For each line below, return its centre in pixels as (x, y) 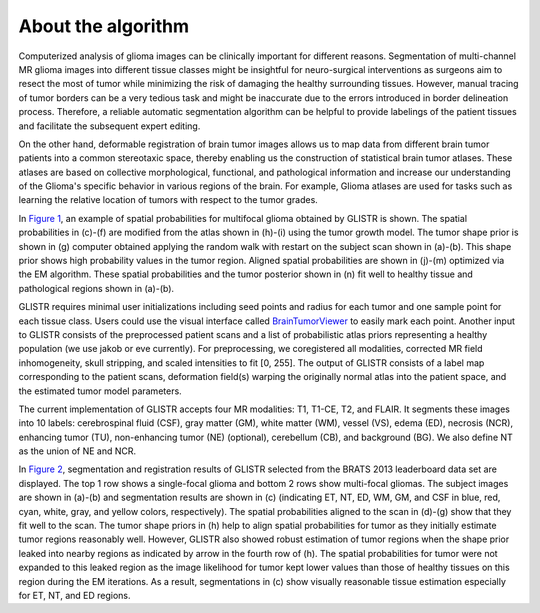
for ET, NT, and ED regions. (74, 595)
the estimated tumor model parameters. (100, 391)
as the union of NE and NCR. (77, 451)
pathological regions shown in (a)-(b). (96, 288)
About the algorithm (104, 26)
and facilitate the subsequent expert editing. (109, 126)
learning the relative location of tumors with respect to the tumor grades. (168, 200)
